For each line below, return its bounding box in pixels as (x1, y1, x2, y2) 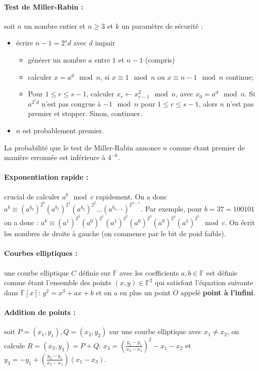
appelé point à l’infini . (180, 287, 255, 297)
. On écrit (225, 217, 255, 228)
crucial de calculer (4, 191, 60, 201)
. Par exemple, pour (140, 203, 202, 214)
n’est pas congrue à (41, 98, 101, 109)
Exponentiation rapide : (4, 172, 89, 182)
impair (95, 37, 115, 48)
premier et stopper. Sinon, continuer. (28, 108, 142, 119)
